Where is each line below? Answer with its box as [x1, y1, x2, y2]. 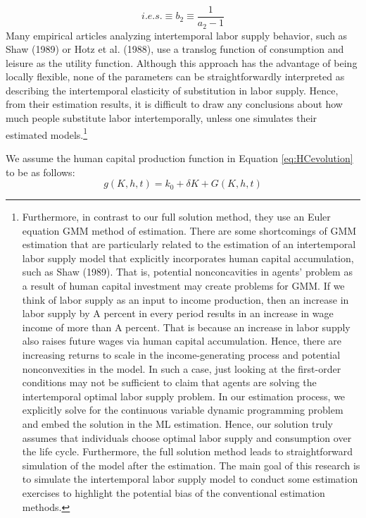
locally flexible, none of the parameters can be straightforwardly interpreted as [6, 69, 345, 84]
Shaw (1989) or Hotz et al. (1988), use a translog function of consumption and [6, 42, 344, 56]
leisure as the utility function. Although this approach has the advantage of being [6, 55, 358, 70]
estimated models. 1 [6, 125, 88, 142]
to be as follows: [6, 164, 75, 179]
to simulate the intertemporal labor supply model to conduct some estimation [22, 471, 358, 486]
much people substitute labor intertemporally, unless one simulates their [6, 111, 317, 125]
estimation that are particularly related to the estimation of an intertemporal [22, 237, 356, 252]
